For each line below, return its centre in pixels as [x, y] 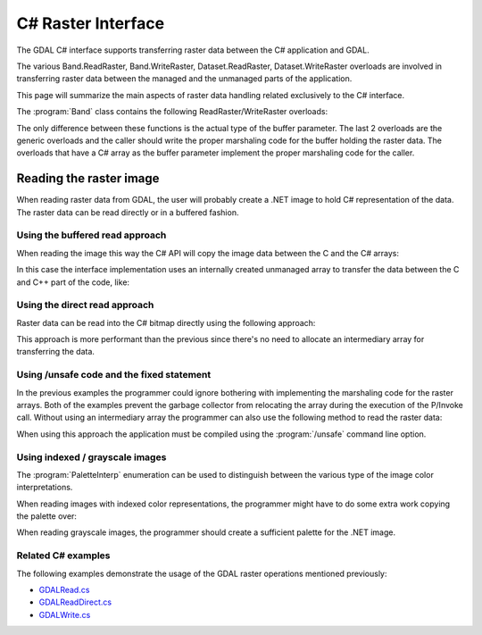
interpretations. [45, 488]
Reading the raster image [88, 179]
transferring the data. [56, 352]
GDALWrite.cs [65, 614]
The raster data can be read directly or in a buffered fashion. [128, 212]
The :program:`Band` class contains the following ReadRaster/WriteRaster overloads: [172, 112]
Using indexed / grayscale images [91, 457]
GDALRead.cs [64, 589]
